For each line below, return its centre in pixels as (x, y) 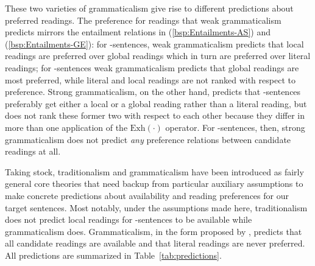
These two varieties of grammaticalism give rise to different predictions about (149, 8)
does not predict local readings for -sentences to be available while (129, 219)
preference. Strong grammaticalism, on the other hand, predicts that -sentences (153, 92)
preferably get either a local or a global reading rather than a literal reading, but (156, 103)
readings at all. (33, 151)
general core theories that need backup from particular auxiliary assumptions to (154, 184)
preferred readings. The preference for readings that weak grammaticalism (143, 20)
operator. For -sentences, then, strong (235, 127)
